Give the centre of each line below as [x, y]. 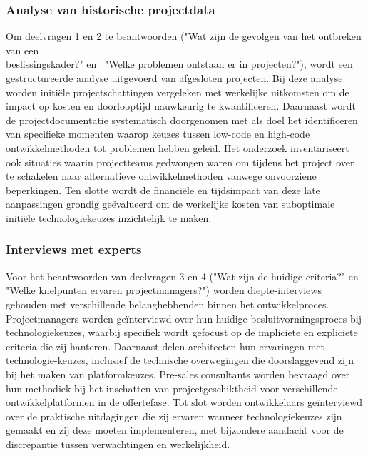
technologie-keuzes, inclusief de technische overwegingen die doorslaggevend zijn [180, 360]
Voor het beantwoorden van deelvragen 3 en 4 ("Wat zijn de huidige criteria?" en [182, 276]
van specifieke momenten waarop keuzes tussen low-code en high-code [158, 134]
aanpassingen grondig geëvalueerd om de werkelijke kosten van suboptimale [170, 204]
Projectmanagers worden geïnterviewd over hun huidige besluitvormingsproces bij [184, 318]
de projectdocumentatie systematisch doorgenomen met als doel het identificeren [182, 120]
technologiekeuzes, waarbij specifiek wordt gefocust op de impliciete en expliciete [182, 332]
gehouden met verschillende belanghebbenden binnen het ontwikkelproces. [168, 304]
